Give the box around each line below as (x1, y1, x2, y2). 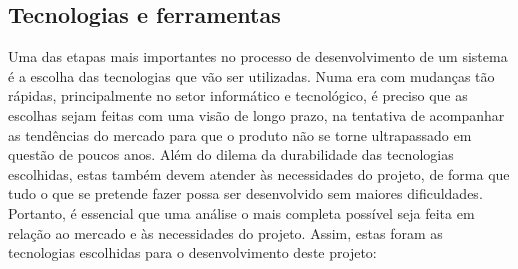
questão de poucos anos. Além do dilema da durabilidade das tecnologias (8, 144, 454, 165)
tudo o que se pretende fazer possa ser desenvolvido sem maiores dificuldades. (8, 183, 483, 204)
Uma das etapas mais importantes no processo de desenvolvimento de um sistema (8, 46, 508, 67)
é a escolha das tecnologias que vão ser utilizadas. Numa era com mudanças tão (8, 65, 495, 86)
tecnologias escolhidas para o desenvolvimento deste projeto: (8, 242, 377, 263)
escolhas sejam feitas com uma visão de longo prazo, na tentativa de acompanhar (8, 104, 505, 125)
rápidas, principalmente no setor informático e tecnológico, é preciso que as (8, 85, 468, 106)
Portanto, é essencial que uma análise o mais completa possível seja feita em (8, 202, 475, 223)
